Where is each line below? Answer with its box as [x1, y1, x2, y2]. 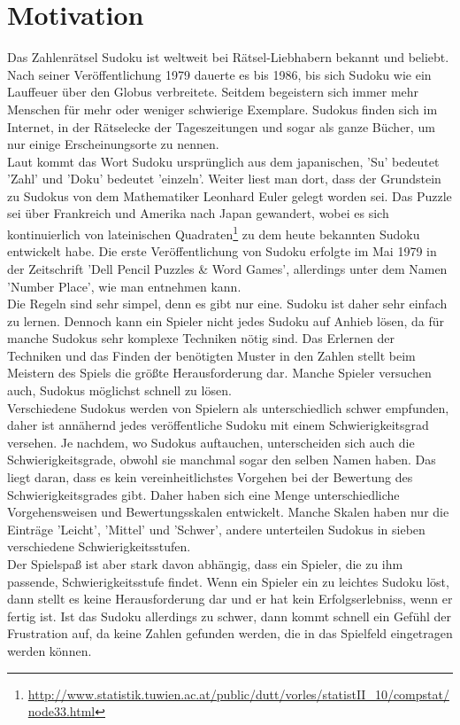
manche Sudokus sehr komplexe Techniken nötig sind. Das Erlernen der [7, 329, 395, 347]
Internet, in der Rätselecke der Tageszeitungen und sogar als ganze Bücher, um [7, 117, 435, 136]
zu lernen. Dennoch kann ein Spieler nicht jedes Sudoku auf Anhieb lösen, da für [7, 311, 445, 330]
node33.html [27, 702, 96, 721]
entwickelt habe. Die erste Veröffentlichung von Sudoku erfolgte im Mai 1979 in [7, 242, 437, 261]
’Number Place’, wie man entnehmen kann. [7, 277, 241, 295]
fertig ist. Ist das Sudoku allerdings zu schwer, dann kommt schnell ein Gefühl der [7, 606, 451, 625]
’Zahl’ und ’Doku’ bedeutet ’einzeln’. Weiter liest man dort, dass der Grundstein [7, 169, 441, 188]
